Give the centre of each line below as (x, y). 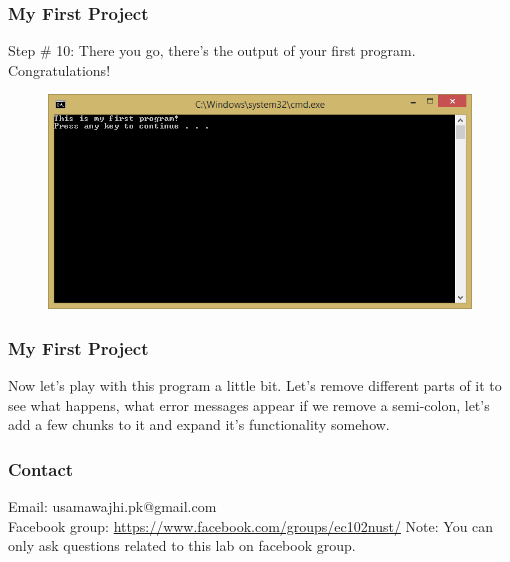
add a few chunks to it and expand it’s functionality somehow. (199, 424)
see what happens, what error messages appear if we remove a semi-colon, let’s (249, 404)
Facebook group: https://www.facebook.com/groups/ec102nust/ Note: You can (251, 525)
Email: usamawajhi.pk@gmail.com (112, 506)
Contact (41, 468)
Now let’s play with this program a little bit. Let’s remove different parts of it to (255, 385)
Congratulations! (59, 69)
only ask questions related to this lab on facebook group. (182, 545)
